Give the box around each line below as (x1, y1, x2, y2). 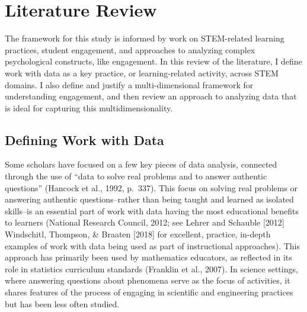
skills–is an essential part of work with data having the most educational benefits (5, 204, 299, 217)
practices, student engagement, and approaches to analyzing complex (5, 43, 255, 56)
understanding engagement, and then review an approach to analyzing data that (5, 90, 297, 102)
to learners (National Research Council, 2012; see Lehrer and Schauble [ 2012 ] (5, 216, 284, 229)
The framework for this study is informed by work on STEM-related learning (5, 32, 284, 44)
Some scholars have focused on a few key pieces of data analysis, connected (5, 158, 277, 171)
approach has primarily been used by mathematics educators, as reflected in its (5, 251, 292, 263)
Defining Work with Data (5, 130, 164, 149)
